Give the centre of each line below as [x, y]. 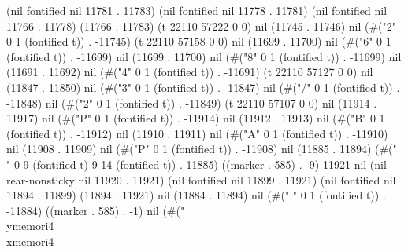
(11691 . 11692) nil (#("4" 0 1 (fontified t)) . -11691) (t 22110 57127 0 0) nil [190, 72]
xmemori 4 [30, 241]
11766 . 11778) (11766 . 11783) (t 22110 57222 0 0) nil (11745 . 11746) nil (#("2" [201, 26]
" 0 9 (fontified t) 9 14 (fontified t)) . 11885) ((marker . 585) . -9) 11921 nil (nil [197, 164]
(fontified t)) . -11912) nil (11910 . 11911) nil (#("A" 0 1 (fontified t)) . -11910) [197, 133]
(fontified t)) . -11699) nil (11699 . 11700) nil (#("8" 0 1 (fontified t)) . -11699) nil [204, 56]
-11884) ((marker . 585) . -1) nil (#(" [96, 210]
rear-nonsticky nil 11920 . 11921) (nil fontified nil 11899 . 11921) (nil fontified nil [201, 179]
